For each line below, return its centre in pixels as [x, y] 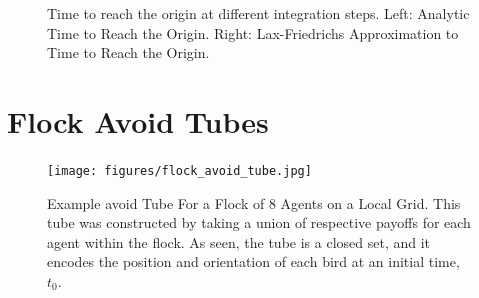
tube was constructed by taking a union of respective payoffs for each [259, 222]
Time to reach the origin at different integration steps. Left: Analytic [258, 13]
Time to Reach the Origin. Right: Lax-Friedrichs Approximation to [253, 32]
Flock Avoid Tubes [138, 120]
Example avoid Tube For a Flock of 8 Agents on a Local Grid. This [254, 202]
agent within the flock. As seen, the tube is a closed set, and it [239, 241]
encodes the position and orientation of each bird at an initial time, [253, 261]
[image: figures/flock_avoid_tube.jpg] [179, 170]
